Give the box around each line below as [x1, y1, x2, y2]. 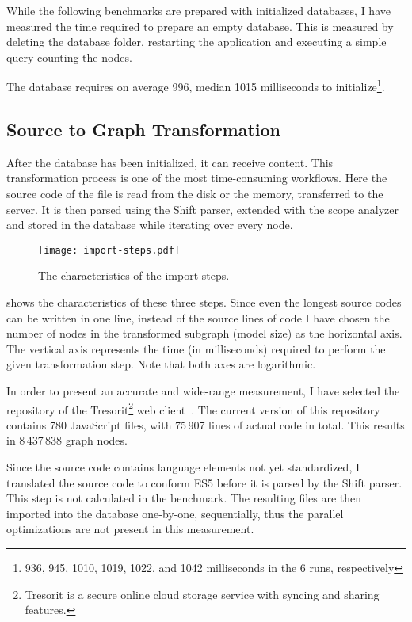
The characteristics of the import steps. [38, 267, 230, 284]
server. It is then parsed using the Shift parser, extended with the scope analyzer [6, 200, 399, 217]
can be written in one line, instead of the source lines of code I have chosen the [6, 309, 390, 326]
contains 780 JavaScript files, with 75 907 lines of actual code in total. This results [6, 416, 405, 433]
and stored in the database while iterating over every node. [6, 216, 293, 233]
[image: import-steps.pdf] [38, 244, 180, 256]
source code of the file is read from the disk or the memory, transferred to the [6, 185, 383, 202]
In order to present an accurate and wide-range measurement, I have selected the [6, 383, 400, 399]
